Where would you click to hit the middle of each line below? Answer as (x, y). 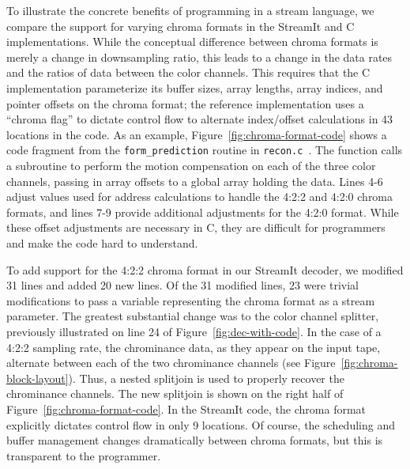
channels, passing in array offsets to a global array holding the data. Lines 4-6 (195, 181)
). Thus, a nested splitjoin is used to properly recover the (206, 378)
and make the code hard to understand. (102, 242)
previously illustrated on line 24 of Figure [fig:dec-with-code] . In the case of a (194, 331)
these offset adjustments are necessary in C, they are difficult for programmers (196, 227)
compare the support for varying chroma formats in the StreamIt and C (181, 26)
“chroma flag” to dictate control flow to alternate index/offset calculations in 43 (200, 119)
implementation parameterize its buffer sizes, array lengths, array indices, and (195, 87)
